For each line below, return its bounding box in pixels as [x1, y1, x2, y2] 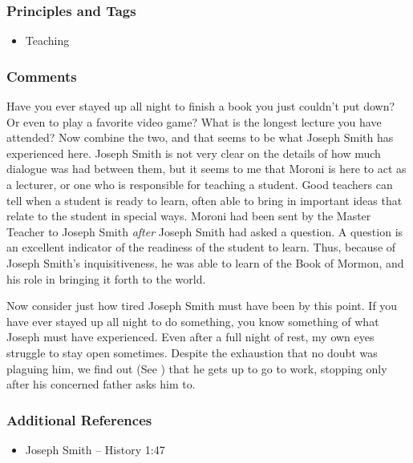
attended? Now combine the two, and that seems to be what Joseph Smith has [6, 129, 394, 146]
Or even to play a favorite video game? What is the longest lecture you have [6, 113, 382, 130]
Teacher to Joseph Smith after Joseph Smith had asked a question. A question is [6, 223, 403, 240]
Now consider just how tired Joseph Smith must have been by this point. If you [6, 297, 398, 314]
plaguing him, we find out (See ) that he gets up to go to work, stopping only [6, 360, 387, 376]
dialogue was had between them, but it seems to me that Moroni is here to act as [6, 160, 407, 177]
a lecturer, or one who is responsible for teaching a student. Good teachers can [6, 176, 393, 192]
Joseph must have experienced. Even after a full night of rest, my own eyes [6, 328, 375, 345]
